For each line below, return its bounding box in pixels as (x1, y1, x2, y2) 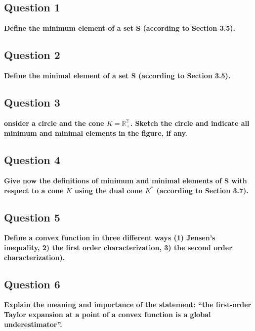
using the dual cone (74, 185, 143, 195)
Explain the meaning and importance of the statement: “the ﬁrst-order (4, 299, 252, 310)
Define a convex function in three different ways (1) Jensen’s (4, 232, 215, 243)
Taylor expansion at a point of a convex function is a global (4, 309, 211, 320)
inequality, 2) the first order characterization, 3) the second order (4, 242, 232, 253)
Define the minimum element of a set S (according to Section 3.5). (4, 23, 235, 33)
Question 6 (4, 276, 60, 291)
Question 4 (4, 152, 60, 167)
